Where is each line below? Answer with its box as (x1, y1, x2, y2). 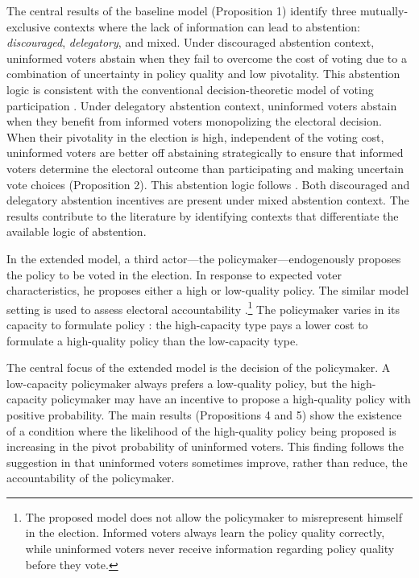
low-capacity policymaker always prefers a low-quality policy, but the (6, 374, 347, 391)
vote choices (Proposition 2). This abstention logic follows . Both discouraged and (6, 175, 410, 192)
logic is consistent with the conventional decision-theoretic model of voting (6, 81, 374, 97)
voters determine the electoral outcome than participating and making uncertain (6, 159, 404, 176)
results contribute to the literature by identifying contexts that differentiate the (6, 207, 399, 224)
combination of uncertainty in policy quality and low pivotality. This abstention (6, 65, 400, 82)
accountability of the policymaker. (6, 469, 175, 486)
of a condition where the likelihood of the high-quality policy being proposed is (6, 422, 396, 439)
